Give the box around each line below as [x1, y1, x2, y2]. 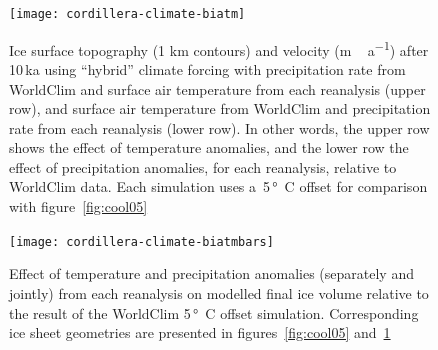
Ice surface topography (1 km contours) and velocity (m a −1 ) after [9, 36, 429, 60]
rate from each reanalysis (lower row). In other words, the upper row [9, 117, 430, 138]
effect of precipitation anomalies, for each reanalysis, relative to [9, 156, 397, 177]
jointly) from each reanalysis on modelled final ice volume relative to [9, 282, 429, 303]
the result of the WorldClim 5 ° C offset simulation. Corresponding [9, 302, 419, 323]
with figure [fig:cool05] [9, 196, 148, 217]
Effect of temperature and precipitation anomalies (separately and [9, 263, 414, 284]
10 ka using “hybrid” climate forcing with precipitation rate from [9, 58, 406, 79]
